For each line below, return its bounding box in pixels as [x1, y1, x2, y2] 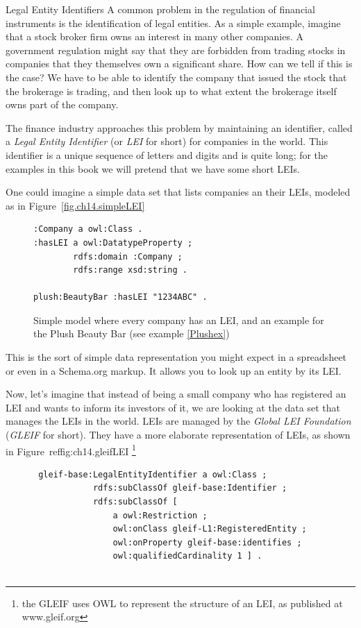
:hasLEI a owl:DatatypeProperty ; [33, 237, 193, 248]
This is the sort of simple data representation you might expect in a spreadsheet [6, 350, 347, 364]
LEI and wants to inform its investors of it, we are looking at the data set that [6, 400, 340, 414]
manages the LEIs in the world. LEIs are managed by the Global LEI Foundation [6, 414, 351, 428]
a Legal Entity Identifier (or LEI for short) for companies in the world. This [6, 134, 328, 148]
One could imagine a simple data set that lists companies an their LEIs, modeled [6, 185, 351, 199]
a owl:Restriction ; [112, 510, 208, 520]
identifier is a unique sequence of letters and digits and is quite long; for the [6, 147, 328, 162]
